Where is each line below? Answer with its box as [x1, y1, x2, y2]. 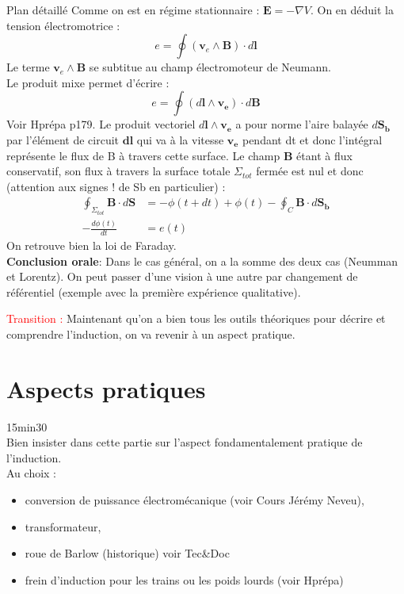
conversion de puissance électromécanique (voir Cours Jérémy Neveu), [25, 492, 364, 508]
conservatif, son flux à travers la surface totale [6, 163, 231, 179]
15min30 [6, 418, 48, 435]
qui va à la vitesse [136, 131, 224, 148]
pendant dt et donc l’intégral [242, 131, 383, 148]
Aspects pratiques [6, 372, 206, 404]
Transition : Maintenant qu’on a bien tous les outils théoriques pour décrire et [6, 310, 386, 327]
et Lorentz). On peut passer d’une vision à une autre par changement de [6, 268, 358, 285]
